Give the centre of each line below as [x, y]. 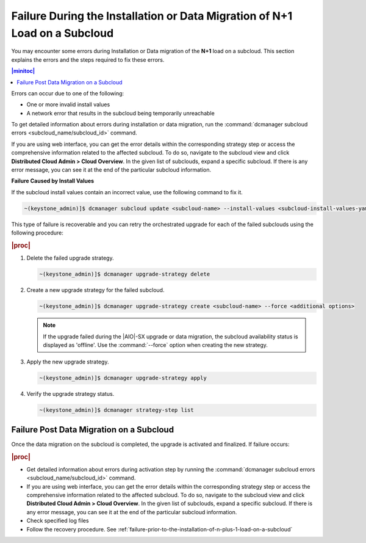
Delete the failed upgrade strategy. [70, 258]
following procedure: [37, 233]
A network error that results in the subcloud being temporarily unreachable [120, 113]
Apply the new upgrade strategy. [68, 362]
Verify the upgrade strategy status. [70, 394]
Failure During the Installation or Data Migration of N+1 [152, 16]
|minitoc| [23, 71]
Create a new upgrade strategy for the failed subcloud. [95, 290]
